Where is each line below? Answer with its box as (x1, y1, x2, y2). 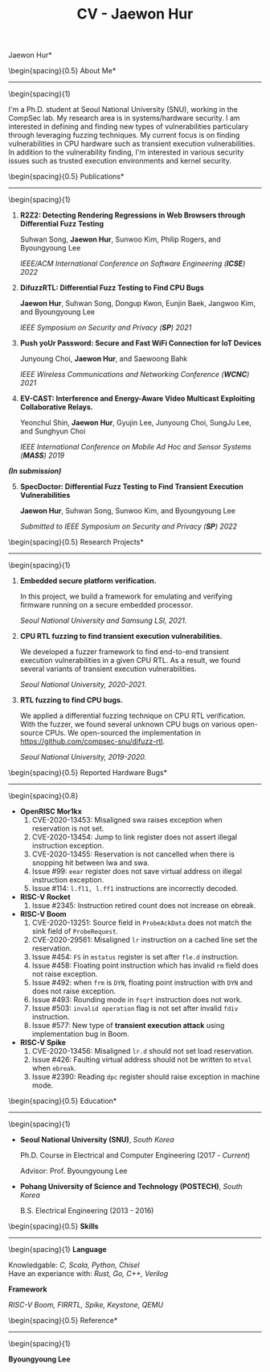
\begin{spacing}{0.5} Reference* (8, 1316, 118, 1325)
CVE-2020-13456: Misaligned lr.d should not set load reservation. (31, 1047, 254, 1056)
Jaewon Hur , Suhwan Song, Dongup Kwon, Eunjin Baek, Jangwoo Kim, (19, 299, 256, 309)
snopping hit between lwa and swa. (31, 858, 150, 868)
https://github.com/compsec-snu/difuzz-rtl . (19, 736, 166, 746)
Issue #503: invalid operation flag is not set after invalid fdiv (31, 1004, 239, 1013)
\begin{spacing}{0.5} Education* (8, 1096, 117, 1106)
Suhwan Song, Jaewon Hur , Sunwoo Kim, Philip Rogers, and (19, 234, 221, 244)
